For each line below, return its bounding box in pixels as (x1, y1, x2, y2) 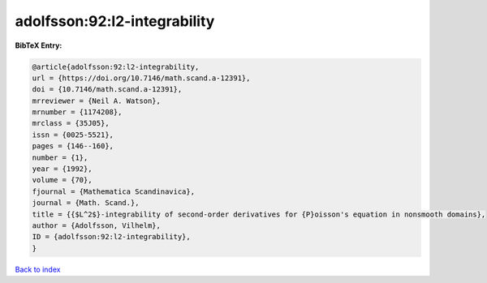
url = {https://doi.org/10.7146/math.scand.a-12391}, (32, 73, 251, 83)
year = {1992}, (32, 165, 93, 174)
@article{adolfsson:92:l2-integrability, (32, 62, 200, 71)
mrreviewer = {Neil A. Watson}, (32, 96, 162, 105)
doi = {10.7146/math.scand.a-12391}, (32, 85, 183, 94)
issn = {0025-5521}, (32, 130, 114, 139)
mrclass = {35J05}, (32, 118, 110, 128)
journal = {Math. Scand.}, (32, 199, 140, 208)
